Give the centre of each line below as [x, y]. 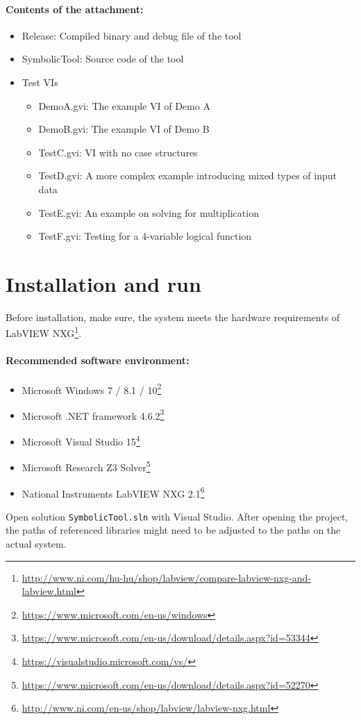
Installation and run [103, 283]
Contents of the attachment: [75, 9]
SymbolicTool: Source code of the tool [103, 59]
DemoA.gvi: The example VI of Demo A [124, 105]
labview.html [49, 591]
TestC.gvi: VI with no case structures [118, 152]
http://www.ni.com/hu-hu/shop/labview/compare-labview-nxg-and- [167, 577]
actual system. [36, 543]
